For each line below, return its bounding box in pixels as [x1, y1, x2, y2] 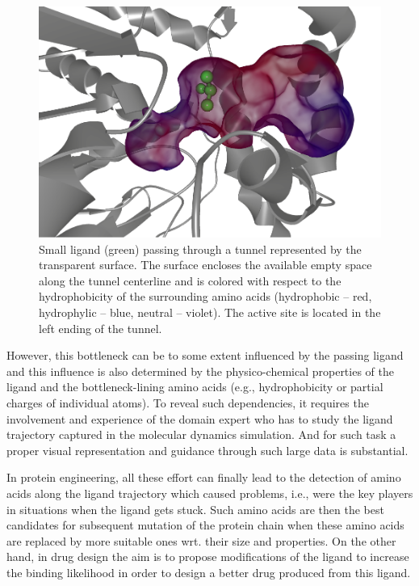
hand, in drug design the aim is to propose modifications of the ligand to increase [6, 548, 409, 565]
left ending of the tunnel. [39, 319, 162, 336]
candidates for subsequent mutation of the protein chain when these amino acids [6, 516, 404, 533]
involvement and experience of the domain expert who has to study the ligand [6, 410, 393, 427]
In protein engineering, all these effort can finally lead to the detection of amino [6, 469, 401, 486]
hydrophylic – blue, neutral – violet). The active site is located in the [39, 303, 381, 320]
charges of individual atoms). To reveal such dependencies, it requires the [6, 394, 369, 411]
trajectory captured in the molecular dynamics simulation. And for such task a [6, 426, 396, 443]
